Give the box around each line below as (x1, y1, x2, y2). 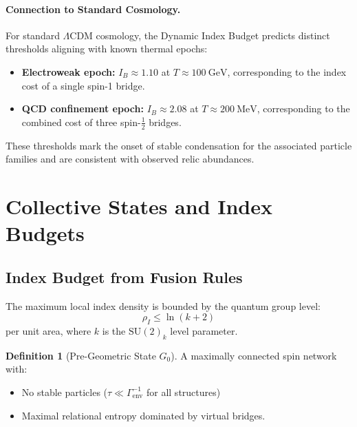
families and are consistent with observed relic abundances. (6, 152, 255, 166)
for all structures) (146, 384, 221, 399)
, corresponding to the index (227, 64, 347, 79)
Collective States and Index (6, 191, 272, 220)
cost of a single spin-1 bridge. (21, 78, 145, 92)
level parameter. (170, 323, 238, 337)
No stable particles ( (21, 384, 108, 399)
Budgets (6, 219, 85, 247)
